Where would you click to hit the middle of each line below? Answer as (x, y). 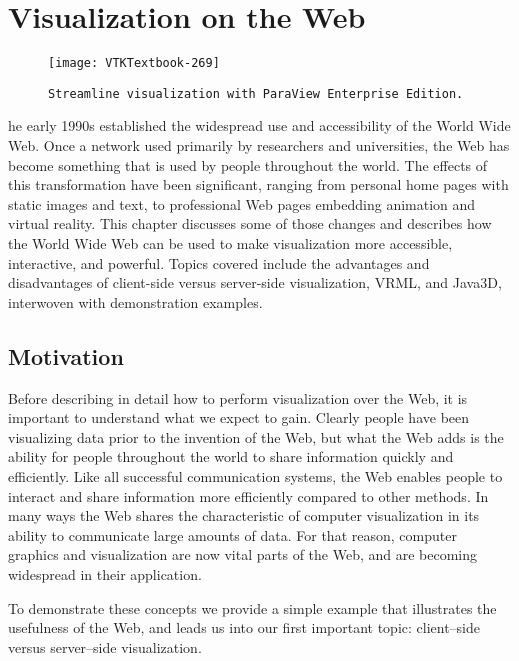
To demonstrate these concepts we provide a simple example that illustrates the (252, 607)
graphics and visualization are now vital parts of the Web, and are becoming (243, 554)
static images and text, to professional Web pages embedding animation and (242, 203)
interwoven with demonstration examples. (135, 301)
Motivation (66, 355)
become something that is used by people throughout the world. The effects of (248, 164)
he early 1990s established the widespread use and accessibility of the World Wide (259, 125)
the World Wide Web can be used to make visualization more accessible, (230, 243)
